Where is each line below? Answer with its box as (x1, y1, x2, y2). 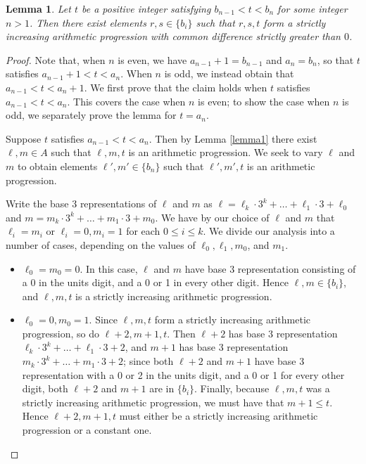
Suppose (6, 131, 42, 146)
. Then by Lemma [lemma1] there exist (149, 131, 317, 146)
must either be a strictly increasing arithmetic (119, 408, 318, 423)
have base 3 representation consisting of (184, 261, 356, 276)
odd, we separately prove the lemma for (6, 108, 177, 122)
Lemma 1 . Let (6, 1, 71, 15)
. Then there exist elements (30, 15, 146, 30)
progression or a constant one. (22, 423, 152, 437)
